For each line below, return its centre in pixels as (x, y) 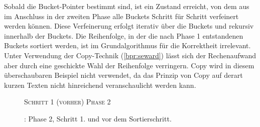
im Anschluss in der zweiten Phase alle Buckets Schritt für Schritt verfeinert (121, 16)
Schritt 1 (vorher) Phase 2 (68, 102)
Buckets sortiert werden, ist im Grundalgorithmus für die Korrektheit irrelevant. (127, 45)
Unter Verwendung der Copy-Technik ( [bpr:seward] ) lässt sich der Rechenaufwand (130, 55)
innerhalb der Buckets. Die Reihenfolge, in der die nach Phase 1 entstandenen (124, 35)
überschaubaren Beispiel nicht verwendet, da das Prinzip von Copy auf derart (123, 75)
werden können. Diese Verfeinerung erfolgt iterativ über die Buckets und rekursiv (129, 26)
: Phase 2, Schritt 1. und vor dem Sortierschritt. (98, 118)
